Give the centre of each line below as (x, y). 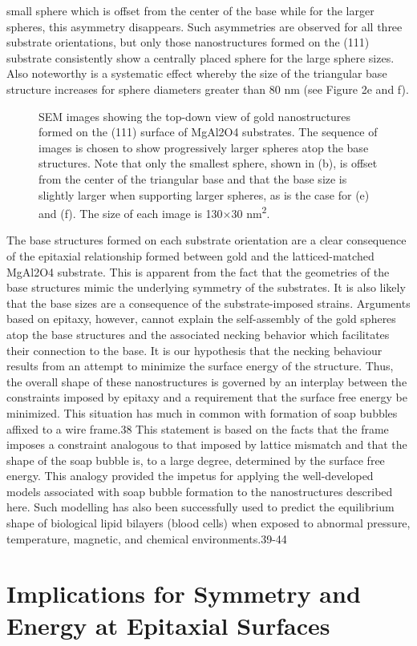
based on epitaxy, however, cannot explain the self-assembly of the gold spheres (201, 319)
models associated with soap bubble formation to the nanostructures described (200, 491)
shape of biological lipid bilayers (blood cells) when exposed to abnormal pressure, (208, 523)
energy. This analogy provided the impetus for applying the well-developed (190, 476)
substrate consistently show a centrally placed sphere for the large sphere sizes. (200, 57)
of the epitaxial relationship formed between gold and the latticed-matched (190, 255)
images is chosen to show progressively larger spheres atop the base (204, 147)
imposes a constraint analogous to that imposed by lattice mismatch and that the (207, 444)
